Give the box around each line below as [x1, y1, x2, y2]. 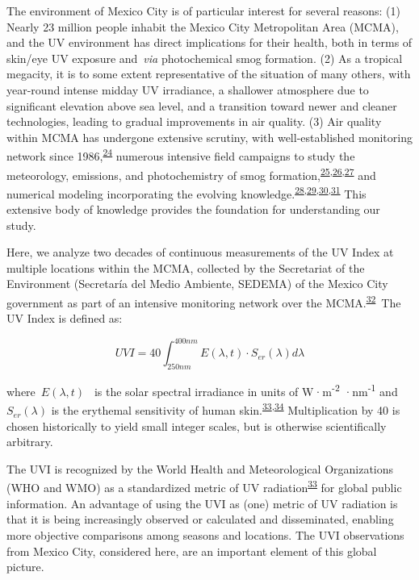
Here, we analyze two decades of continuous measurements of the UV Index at [6, 244, 394, 261]
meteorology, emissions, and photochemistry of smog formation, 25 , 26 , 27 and [6, 164, 376, 183]
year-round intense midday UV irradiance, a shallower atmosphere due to [6, 81, 369, 98]
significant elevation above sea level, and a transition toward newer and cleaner [6, 97, 397, 114]
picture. [6, 558, 44, 575]
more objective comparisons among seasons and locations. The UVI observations [6, 526, 404, 543]
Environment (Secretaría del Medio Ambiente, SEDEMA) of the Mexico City [6, 275, 388, 292]
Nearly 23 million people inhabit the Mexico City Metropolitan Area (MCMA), [6, 18, 399, 35]
